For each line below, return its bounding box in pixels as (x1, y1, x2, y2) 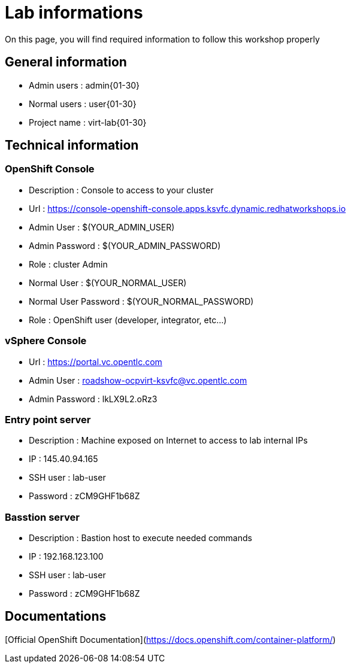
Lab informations (5, 2, 143, 23)
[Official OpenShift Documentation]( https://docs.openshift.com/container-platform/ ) (5, 634, 336, 645)
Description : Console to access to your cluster (29, 184, 214, 195)
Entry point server (5, 413, 91, 426)
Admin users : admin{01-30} (29, 80, 140, 90)
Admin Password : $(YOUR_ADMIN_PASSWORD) (29, 240, 221, 251)
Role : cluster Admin (29, 259, 108, 269)
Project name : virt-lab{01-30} (29, 117, 147, 127)
